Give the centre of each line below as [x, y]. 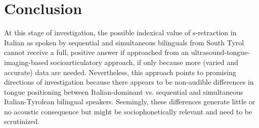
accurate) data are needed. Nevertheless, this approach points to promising [120, 72]
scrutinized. [22, 121]
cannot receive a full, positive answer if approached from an [97, 52]
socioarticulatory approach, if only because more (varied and [144, 62]
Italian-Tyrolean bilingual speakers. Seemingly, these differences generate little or [130, 102]
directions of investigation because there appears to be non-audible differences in [129, 82]
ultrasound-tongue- [220, 52]
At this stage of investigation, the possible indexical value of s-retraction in [120, 33]
